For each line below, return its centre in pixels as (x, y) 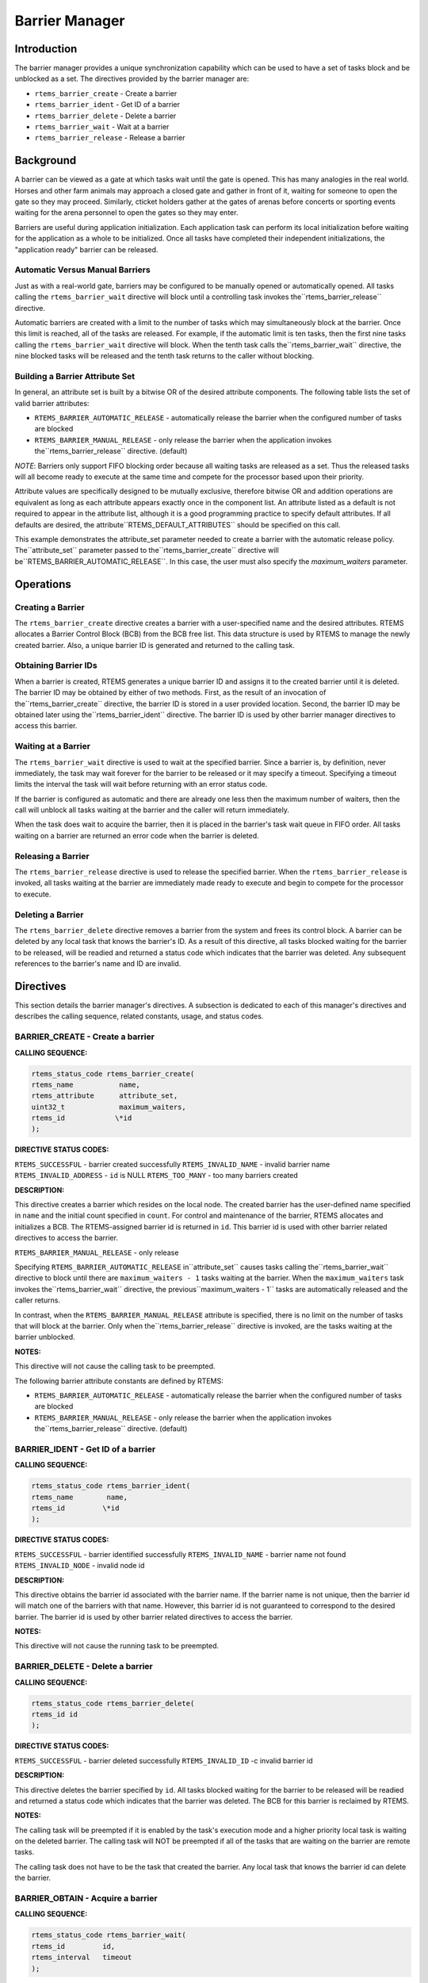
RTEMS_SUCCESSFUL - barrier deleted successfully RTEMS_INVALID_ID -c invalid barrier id (164, 1760)
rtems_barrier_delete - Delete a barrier (105, 116)
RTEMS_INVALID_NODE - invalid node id (80, 1566)
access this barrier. (46, 726)
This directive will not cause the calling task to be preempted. (115, 1366)
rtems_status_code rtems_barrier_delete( (113, 1703)
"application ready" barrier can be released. (86, 249)
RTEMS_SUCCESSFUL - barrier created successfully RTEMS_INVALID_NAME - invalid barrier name (172, 1164)
